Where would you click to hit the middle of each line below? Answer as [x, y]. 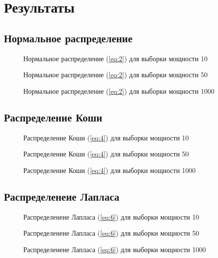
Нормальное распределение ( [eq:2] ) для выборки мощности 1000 [119, 91]
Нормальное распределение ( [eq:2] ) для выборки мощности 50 [116, 75]
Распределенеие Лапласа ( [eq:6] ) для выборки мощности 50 [111, 233]
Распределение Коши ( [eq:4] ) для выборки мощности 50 [106, 154]
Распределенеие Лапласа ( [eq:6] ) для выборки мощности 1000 [115, 249]
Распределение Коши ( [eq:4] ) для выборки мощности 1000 [109, 170]
